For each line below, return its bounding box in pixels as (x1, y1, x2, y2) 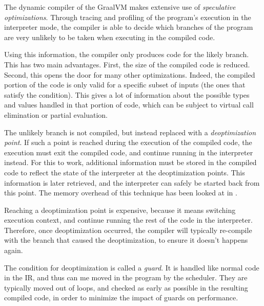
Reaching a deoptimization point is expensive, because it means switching (4, 204, 236, 215)
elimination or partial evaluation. (4, 109, 108, 120)
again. (4, 245, 23, 256)
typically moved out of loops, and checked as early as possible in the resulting (4, 282, 248, 293)
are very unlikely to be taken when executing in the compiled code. (4, 31, 215, 42)
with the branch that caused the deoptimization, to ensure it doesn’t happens (4, 235, 248, 245)
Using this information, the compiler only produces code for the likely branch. (4, 49, 249, 60)
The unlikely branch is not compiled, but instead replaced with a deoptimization (4, 127, 256, 137)
